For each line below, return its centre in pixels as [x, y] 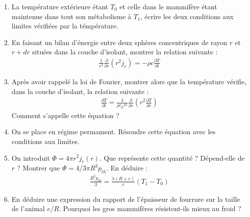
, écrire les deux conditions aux [187, 16]
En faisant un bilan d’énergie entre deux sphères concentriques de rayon [119, 42]
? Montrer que [38, 168]
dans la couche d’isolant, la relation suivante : [80, 91]
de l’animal [28, 208]
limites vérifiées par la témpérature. [65, 26]
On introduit [31, 157]
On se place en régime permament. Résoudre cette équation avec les [113, 132]
